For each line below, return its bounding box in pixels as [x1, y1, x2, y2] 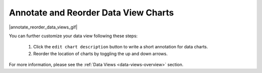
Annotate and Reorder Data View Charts [9, 7, 174, 18]
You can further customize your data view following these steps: [9, 33, 138, 39]
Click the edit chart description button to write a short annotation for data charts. [33, 44, 208, 50]
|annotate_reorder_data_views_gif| [9, 24, 78, 30]
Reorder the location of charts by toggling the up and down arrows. [33, 51, 168, 57]
